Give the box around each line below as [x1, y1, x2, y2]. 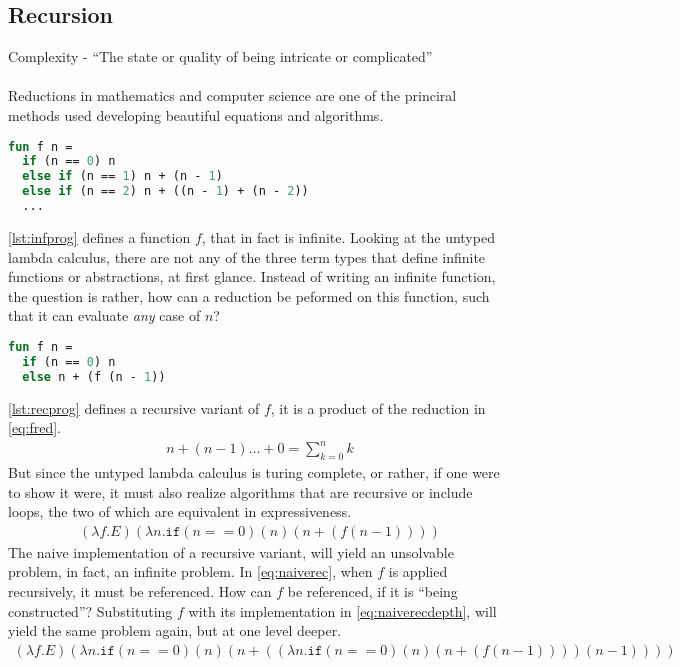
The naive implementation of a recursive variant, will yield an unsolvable [8, 541, 454, 562]
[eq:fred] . [8, 417, 61, 438]
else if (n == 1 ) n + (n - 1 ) [22, 169, 223, 184]
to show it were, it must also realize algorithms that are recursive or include [8, 481, 473, 502]
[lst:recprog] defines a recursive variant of [8, 397, 260, 418]
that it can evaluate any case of [8, 305, 201, 326]
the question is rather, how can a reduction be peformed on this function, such [8, 285, 490, 306]
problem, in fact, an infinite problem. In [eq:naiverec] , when [8, 561, 373, 582]
